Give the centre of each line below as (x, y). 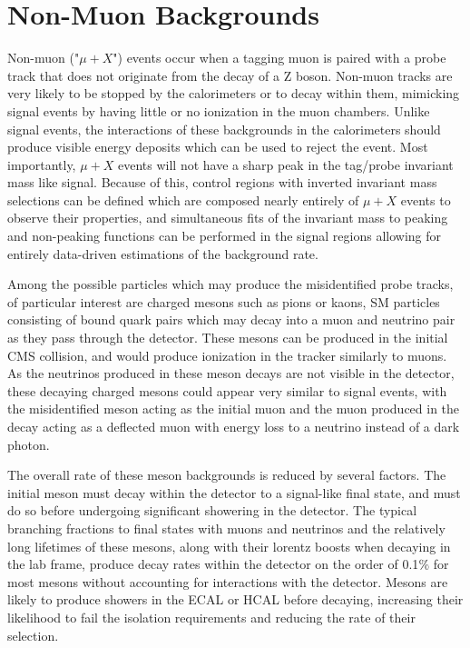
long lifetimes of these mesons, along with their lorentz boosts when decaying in (229, 546)
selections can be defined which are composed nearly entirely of (183, 199)
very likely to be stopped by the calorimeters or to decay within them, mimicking (234, 93)
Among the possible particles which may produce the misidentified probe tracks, (230, 284)
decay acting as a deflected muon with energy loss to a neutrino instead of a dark (234, 426)
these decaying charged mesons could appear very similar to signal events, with (227, 390)
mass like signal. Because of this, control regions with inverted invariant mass (222, 182)
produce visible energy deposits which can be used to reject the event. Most (218, 147)
